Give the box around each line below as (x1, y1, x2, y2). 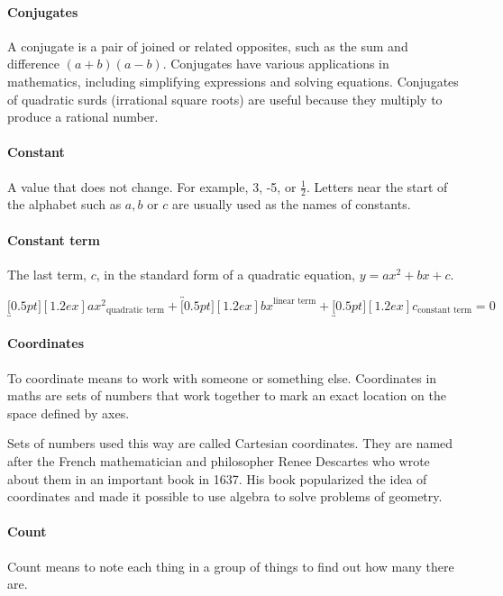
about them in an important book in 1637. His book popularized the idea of (7, 469, 427, 488)
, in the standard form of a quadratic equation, (96, 264, 355, 283)
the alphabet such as (7, 195, 122, 214)
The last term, (7, 264, 87, 283)
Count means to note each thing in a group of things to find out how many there (7, 556, 454, 575)
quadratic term (106, 306, 165, 316)
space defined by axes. (7, 403, 130, 422)
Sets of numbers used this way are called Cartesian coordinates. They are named (7, 434, 453, 453)
